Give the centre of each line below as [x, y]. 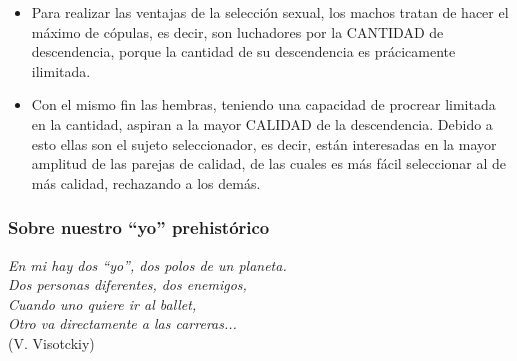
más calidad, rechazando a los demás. [146, 182]
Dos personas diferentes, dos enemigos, [127, 284]
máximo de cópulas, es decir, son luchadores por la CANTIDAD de [237, 31]
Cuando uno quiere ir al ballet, [102, 303]
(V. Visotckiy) [51, 342]
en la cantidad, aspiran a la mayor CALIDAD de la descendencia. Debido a [262, 123]
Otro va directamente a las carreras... [122, 323]
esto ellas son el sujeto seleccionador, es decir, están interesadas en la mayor [264, 143]
